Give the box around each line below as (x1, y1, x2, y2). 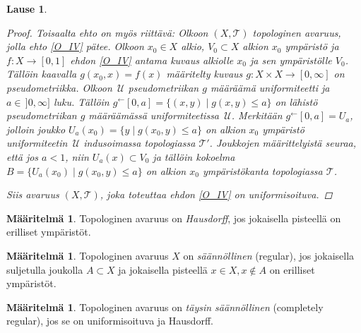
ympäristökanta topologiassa (202, 163, 323, 178)
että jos (6, 149, 39, 164)
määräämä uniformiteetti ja (210, 80, 330, 95)
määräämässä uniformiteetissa (88, 108, 220, 123)
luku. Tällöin (53, 94, 110, 109)
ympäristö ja (285, 39, 339, 54)
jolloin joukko (6, 121, 66, 136)
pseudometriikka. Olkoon (6, 80, 112, 95)
